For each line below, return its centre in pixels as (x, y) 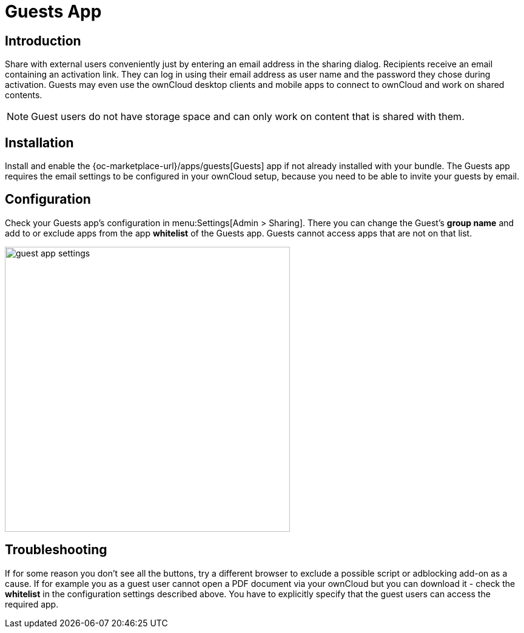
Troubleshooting (56, 550)
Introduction (43, 41)
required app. (32, 604)
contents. (24, 95)
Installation (39, 142)
